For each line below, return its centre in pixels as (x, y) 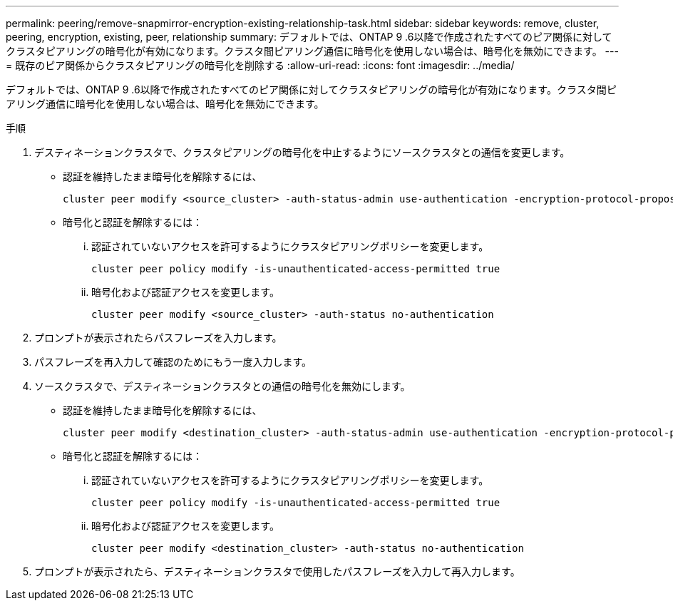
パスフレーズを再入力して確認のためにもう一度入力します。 (173, 362)
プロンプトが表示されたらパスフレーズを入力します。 (158, 338)
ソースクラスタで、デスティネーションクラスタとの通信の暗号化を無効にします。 (222, 386)
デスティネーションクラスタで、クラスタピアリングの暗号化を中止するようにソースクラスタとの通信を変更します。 (302, 152)
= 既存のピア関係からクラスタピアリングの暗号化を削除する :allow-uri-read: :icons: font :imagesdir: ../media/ (260, 65)
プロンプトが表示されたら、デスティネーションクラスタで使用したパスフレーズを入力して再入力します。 (277, 571)
